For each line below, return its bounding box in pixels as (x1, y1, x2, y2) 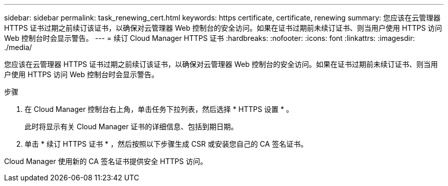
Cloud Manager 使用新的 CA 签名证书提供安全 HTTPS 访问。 (4, 157, 208, 166)
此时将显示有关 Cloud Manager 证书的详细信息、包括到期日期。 (25, 122, 238, 131)
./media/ (4, 43, 32, 52)
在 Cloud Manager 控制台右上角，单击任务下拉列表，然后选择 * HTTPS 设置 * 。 (25, 105, 294, 113)
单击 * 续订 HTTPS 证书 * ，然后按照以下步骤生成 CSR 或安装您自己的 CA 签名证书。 (25, 139, 308, 148)
